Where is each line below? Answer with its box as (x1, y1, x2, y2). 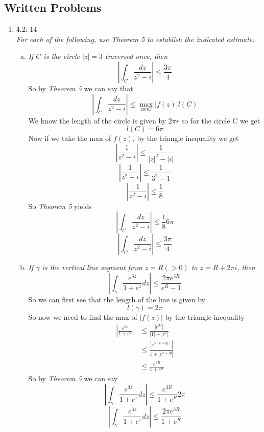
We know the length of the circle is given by (28, 115, 166, 126)
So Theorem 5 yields (28, 200, 92, 211)
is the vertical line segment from (42, 262, 142, 273)
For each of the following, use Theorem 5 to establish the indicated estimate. (16, 33, 255, 44)
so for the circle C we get (181, 115, 260, 126)
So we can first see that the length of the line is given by (28, 294, 205, 304)
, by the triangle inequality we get (132, 133, 239, 143)
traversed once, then (105, 51, 168, 61)
